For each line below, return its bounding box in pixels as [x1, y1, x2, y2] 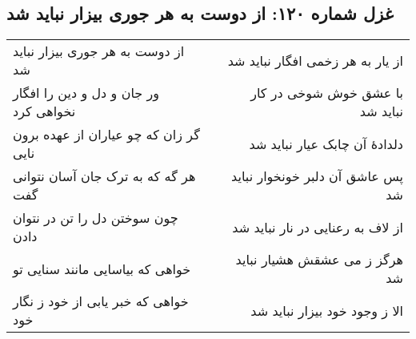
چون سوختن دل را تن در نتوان [13, 208, 178, 228]
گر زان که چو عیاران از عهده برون [13, 125, 200, 144]
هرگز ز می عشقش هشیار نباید [235, 250, 403, 269]
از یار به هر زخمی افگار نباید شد [227, 50, 403, 70]
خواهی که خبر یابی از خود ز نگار [13, 292, 189, 311]
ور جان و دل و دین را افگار [13, 83, 159, 103]
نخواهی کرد [13, 102, 76, 121]
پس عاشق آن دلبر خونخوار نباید [231, 167, 403, 186]
